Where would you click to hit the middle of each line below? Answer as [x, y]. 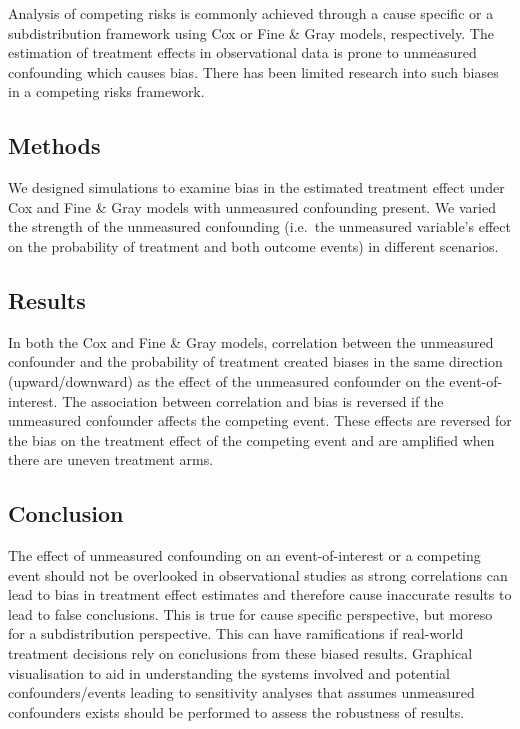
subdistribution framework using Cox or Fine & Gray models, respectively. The [251, 32]
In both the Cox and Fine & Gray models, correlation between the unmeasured [251, 341]
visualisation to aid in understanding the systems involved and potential [229, 672]
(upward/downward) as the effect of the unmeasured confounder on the [226, 380]
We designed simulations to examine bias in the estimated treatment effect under [256, 187]
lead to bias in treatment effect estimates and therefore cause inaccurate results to [260, 594]
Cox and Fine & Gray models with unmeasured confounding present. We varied [252, 206]
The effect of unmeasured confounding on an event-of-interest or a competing [244, 555]
